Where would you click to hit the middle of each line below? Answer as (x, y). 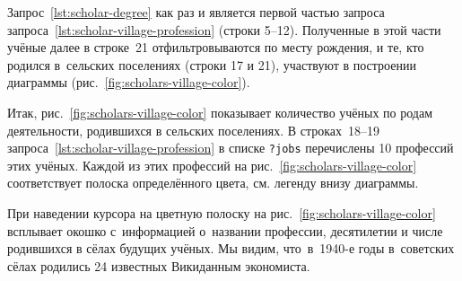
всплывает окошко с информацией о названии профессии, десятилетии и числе (225, 230)
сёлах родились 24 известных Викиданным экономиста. (159, 265)
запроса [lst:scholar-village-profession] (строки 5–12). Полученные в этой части (224, 29)
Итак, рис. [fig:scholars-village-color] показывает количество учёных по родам (220, 112)
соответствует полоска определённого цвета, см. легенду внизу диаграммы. (213, 183)
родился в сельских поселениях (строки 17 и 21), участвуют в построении (212, 64)
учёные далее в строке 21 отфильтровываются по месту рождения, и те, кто (216, 47)
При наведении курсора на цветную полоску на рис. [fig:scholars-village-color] (222, 213)
